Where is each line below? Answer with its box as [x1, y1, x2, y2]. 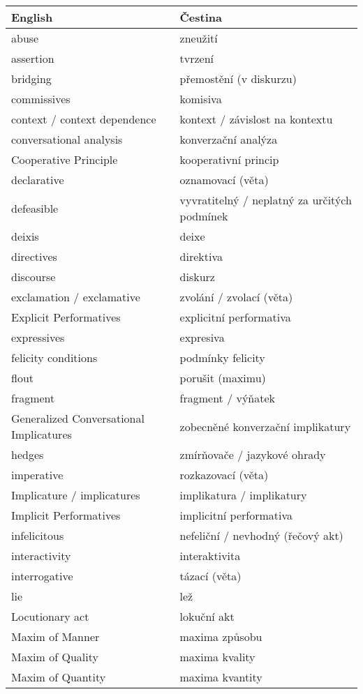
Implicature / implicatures [11, 487, 140, 503]
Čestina [179, 9, 222, 25]
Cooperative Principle [11, 151, 118, 167]
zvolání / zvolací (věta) [179, 289, 293, 305]
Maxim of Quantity [11, 669, 106, 685]
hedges [11, 446, 44, 462]
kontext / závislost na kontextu [179, 111, 333, 127]
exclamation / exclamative [11, 289, 140, 305]
